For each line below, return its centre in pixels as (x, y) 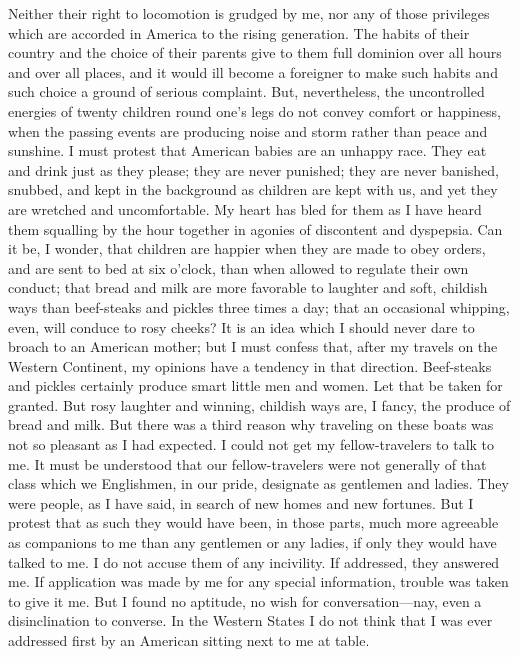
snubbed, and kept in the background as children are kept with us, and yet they (253, 189)
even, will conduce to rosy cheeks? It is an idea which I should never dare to (241, 326)
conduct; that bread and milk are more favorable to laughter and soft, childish (248, 287)
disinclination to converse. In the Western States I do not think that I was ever (250, 620)
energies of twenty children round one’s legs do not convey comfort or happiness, (254, 110)
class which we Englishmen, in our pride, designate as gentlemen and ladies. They (258, 483)
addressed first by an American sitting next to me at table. (189, 640)
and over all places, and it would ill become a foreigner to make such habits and (253, 71)
